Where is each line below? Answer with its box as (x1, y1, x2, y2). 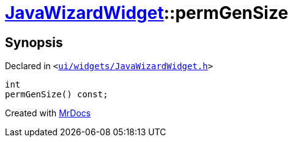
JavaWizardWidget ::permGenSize (5, 2, 289, 23)
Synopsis (5, 34, 63, 50)
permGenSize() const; (5, 89, 108, 100)
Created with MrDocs (5, 108, 91, 119)
